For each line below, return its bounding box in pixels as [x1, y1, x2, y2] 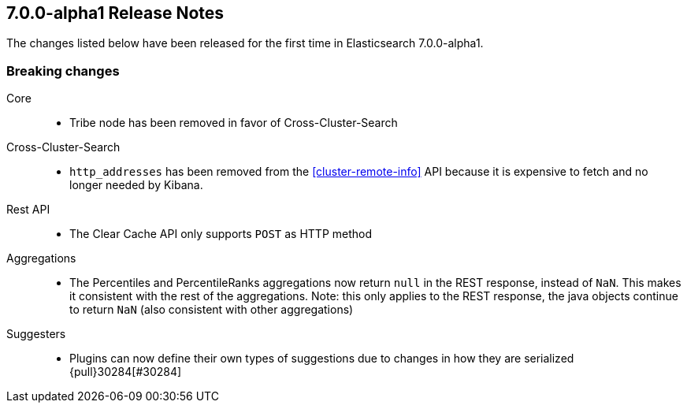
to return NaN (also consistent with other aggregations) [69, 303, 354, 317]
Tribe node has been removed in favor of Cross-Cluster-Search [69, 116, 398, 130]
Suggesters [6, 327, 66, 341]
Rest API [6, 203, 50, 217]
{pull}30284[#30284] [69, 365, 182, 379]
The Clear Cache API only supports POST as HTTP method [69, 227, 373, 241]
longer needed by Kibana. [69, 178, 203, 192]
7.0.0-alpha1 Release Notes [6, 3, 225, 23]
